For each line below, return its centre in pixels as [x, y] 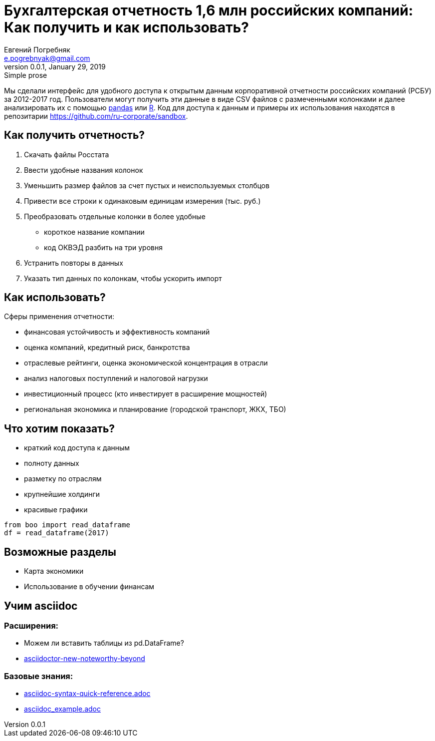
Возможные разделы [60, 552]
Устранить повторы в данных [74, 263]
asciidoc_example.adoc [62, 709]
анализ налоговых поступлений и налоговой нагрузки [116, 378]
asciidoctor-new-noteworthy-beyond [85, 659]
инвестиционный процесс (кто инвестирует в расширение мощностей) [146, 394]
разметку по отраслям [63, 479]
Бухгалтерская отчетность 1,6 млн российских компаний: [209, 10]
